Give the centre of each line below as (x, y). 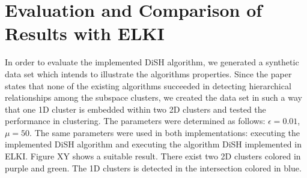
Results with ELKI (85, 33)
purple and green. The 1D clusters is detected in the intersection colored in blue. (153, 168)
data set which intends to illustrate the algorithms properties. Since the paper (148, 73)
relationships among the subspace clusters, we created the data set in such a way (153, 97)
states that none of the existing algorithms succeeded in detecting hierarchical (148, 85)
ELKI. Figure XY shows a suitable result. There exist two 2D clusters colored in (153, 156)
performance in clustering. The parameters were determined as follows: (135, 121)
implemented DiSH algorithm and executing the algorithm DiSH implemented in (153, 144)
